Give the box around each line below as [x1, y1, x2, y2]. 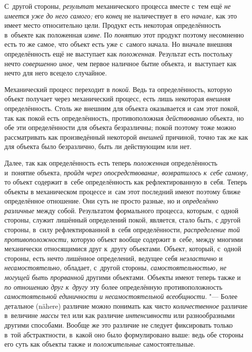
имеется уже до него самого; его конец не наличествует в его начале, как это [4, 10, 237, 20]
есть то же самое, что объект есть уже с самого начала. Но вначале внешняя [4, 39, 232, 49]
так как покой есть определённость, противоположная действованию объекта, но [4, 112, 244, 123]
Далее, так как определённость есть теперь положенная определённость [4, 157, 218, 167]
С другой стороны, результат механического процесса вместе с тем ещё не [4, 1, 231, 11]
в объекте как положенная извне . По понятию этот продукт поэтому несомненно [4, 29, 244, 39]
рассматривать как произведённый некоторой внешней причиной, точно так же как [4, 131, 248, 142]
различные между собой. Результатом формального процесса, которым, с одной [4, 205, 238, 215]
